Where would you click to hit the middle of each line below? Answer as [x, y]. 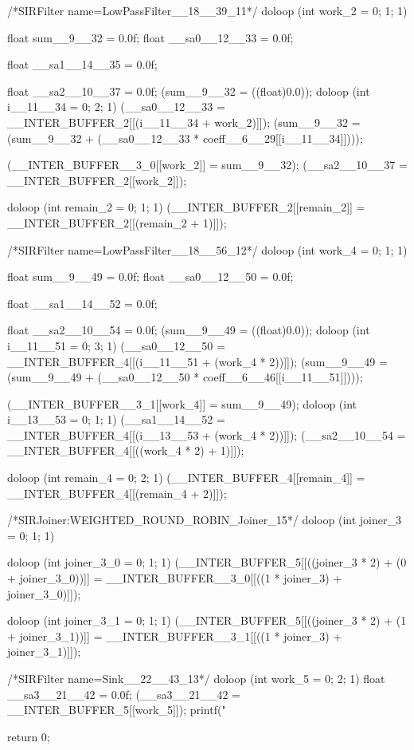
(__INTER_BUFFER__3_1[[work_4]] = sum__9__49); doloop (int [182, 403]
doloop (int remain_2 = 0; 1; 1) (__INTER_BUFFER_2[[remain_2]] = [186, 207]
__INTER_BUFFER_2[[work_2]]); [97, 180]
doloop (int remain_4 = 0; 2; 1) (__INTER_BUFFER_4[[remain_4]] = [186, 478]
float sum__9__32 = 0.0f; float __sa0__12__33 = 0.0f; [150, 37]
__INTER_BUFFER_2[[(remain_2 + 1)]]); [117, 222]
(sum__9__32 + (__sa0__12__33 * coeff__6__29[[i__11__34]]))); [185, 138]
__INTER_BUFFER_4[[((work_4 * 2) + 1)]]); [126, 450]
